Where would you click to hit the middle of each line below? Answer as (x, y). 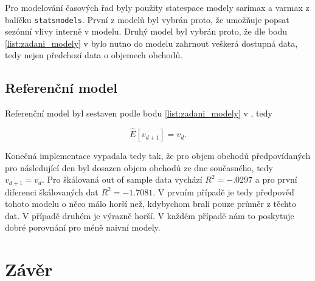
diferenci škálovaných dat (52, 191)
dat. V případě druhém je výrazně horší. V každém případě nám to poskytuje (150, 215)
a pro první (276, 179)
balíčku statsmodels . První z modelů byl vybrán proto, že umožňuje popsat (147, 19)
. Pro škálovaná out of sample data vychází (122, 179)
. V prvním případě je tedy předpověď (223, 191)
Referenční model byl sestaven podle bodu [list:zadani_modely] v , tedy (139, 113)
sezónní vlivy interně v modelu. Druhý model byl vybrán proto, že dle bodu (146, 31)
